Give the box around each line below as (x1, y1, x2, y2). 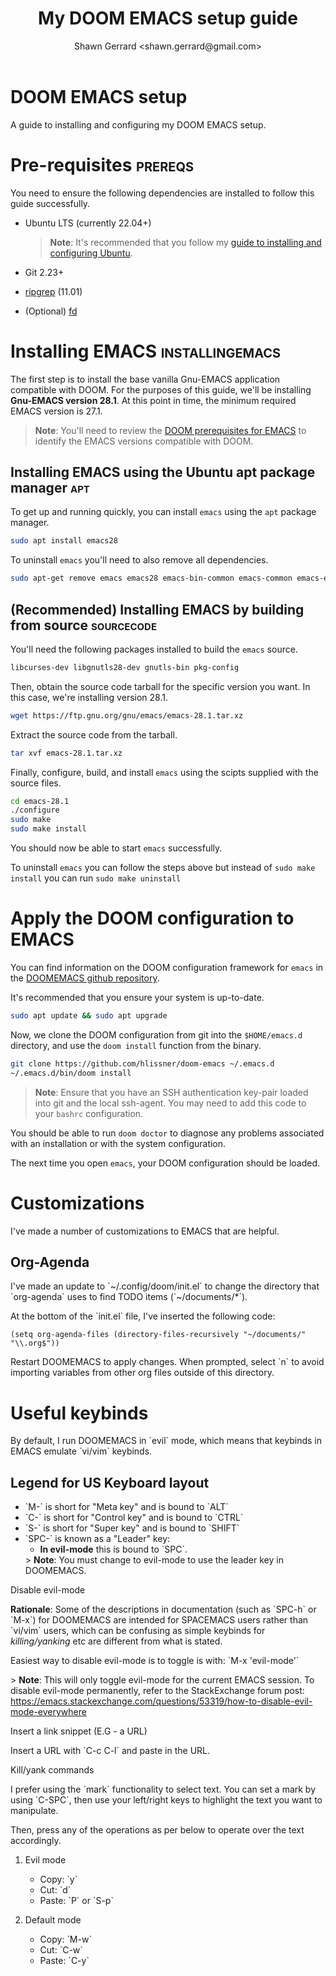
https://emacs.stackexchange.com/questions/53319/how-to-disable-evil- (10, 1695, 313, 1707)
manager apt (10, 479, 90, 496)
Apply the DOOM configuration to (10, 907, 295, 930)
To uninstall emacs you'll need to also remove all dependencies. (10, 554, 269, 566)
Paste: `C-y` (39, 1955, 90, 1967)
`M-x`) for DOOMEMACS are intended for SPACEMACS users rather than (10, 1614, 309, 1626)
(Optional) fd (24, 305, 78, 317)
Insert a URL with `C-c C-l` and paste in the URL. (10, 1745, 211, 1757)
